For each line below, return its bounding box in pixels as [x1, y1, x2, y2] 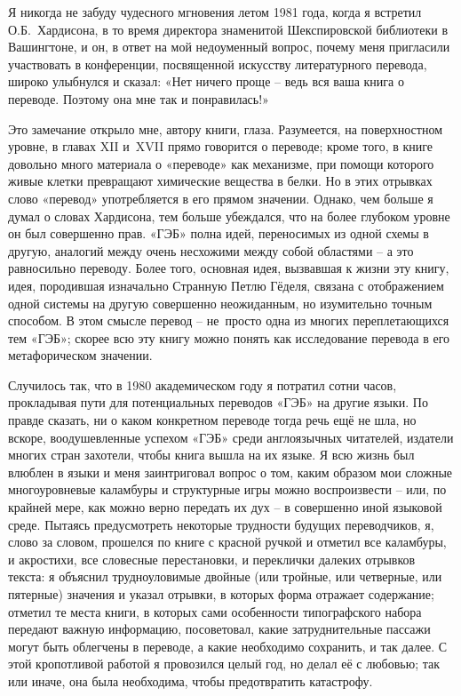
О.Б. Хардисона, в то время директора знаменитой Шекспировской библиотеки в [8, 20, 449, 38]
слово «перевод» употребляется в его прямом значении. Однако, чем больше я [8, 188, 433, 207]
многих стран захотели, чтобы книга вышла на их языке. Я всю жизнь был [8, 445, 415, 464]
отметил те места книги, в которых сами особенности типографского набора [8, 602, 422, 620]
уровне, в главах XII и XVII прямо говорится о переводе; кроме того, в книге [8, 137, 433, 156]
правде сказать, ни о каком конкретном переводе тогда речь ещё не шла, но [8, 411, 417, 429]
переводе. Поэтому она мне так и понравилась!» [8, 89, 269, 108]
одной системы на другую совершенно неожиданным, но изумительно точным [8, 293, 433, 312]
